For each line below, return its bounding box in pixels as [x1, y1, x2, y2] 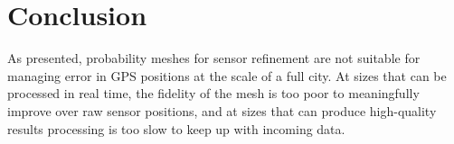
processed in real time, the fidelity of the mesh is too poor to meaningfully [7, 84, 420, 103]
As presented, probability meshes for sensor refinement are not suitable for [7, 49, 421, 67]
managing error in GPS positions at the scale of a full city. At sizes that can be [7, 66, 447, 85]
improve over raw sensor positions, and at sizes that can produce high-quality [7, 101, 437, 120]
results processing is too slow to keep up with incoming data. [7, 119, 345, 138]
